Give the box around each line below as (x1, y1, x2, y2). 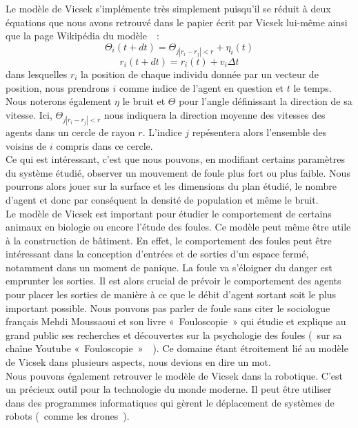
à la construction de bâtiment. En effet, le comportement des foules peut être (6, 233, 332, 247)
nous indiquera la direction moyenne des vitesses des (103, 107, 326, 121)
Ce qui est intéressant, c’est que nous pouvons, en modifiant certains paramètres (6, 152, 345, 166)
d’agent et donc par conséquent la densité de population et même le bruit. (6, 192, 319, 206)
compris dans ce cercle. (56, 138, 153, 153)
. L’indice (142, 124, 182, 139)
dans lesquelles (6, 66, 68, 81)
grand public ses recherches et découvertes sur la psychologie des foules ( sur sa (6, 327, 342, 342)
